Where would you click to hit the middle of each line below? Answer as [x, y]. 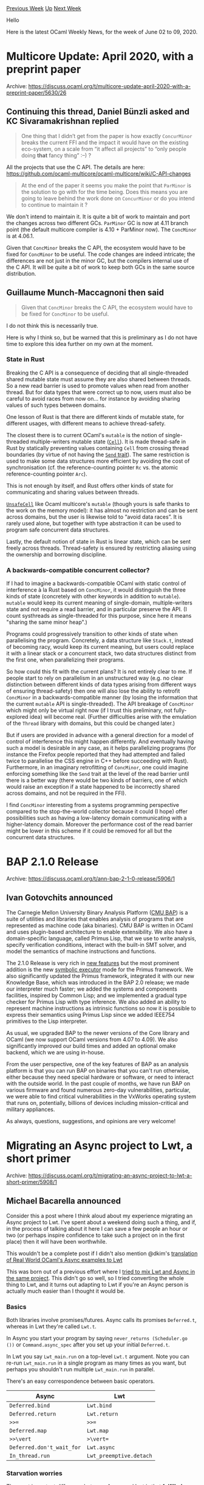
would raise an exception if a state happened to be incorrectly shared [93, 787]
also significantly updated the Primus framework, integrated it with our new [100, 976]
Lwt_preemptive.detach [120, 1456]
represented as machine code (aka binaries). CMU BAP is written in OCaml [100, 925]
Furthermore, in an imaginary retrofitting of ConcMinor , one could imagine [97, 767]
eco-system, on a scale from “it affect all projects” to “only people [104, 149]
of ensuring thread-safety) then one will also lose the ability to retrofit [93, 691]
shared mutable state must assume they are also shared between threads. [99, 379]
